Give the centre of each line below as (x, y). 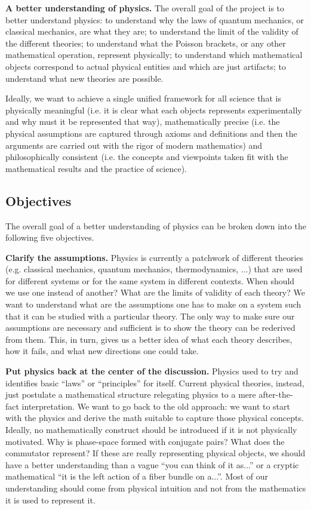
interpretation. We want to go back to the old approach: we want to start (156, 406)
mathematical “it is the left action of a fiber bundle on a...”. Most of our (137, 476)
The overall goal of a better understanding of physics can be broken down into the (156, 225)
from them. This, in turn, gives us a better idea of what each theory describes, (149, 339)
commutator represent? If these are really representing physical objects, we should (155, 453)
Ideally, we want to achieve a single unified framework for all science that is (143, 98)
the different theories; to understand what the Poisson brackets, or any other (146, 43)
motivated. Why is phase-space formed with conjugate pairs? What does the (145, 441)
